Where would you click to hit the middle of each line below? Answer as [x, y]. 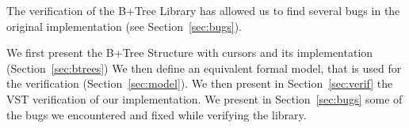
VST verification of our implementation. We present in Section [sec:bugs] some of [204, 98]
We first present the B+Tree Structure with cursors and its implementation [190, 53]
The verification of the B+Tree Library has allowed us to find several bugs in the [203, 10]
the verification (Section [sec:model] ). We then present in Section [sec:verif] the [200, 83]
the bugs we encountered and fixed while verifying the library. [157, 114]
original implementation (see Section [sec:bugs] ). [124, 26]
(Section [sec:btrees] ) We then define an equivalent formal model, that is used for [204, 68]
